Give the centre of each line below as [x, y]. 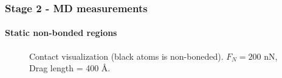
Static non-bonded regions [61, 33]
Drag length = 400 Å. [70, 68]
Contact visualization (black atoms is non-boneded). [126, 56]
